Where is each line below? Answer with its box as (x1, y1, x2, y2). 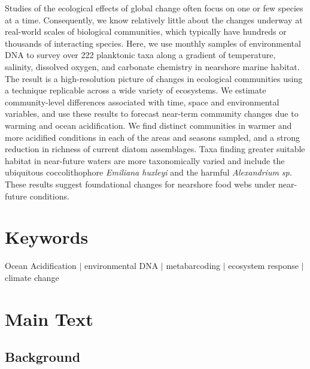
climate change (5, 271, 59, 283)
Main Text (5, 306, 93, 331)
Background (5, 347, 81, 366)
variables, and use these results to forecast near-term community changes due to (5, 107, 299, 120)
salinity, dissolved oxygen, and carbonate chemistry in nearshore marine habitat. (5, 60, 300, 72)
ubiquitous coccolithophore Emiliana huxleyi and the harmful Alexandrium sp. (5, 166, 293, 179)
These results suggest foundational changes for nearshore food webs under (5, 177, 276, 190)
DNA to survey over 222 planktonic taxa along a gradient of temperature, (5, 49, 276, 61)
